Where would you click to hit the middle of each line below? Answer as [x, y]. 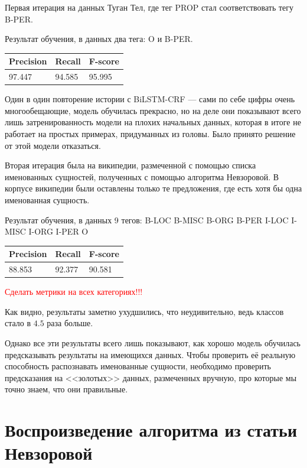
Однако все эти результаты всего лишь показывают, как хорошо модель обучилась [153, 342]
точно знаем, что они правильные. [66, 389]
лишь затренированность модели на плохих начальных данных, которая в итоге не [153, 122]
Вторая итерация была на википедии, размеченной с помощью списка [130, 165]
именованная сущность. [47, 199]
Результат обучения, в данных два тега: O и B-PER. [99, 39]
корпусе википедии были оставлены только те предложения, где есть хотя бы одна [153, 188]
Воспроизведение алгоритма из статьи [151, 430]
